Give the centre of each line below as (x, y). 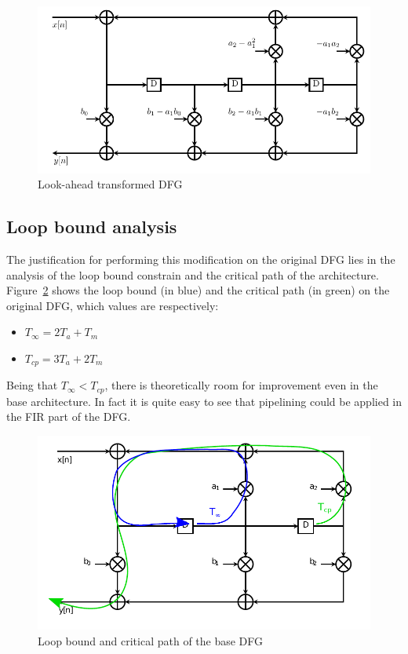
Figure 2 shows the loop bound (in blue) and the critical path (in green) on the (198, 290)
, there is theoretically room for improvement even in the (241, 385)
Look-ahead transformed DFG (110, 184)
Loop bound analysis (92, 227)
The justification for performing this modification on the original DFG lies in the (201, 259)
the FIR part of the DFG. (69, 417)
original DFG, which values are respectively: (113, 305)
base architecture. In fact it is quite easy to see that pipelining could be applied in (204, 401)
